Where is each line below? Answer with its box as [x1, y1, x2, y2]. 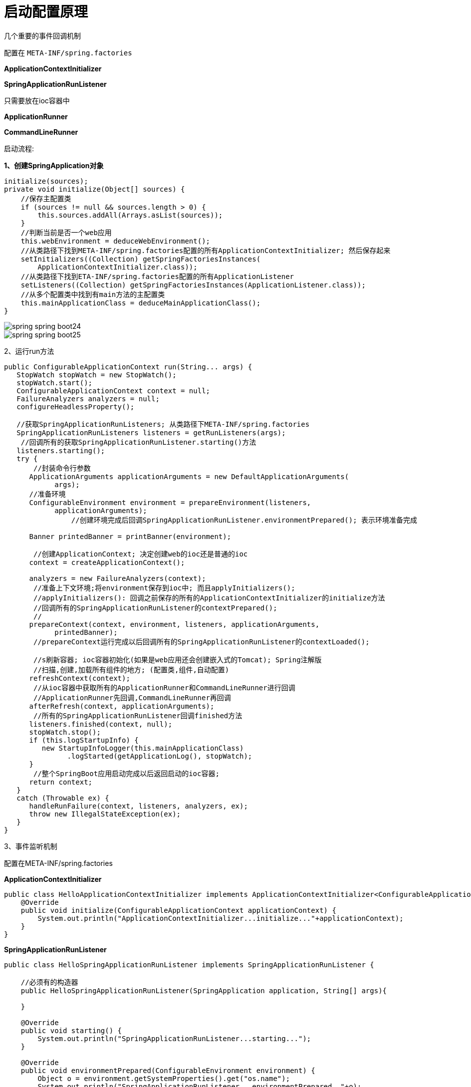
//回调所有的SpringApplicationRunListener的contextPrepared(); [33, 603, 277, 612]
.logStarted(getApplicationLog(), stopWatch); [67, 752, 252, 760]
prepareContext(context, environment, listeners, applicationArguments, [29, 620, 320, 628]
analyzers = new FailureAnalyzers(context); [29, 574, 206, 582]
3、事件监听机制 [4, 841, 57, 850]
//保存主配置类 [20, 194, 71, 203]
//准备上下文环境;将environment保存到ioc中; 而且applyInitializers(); [33, 583, 295, 592]
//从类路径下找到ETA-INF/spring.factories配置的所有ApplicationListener [20, 272, 294, 280]
